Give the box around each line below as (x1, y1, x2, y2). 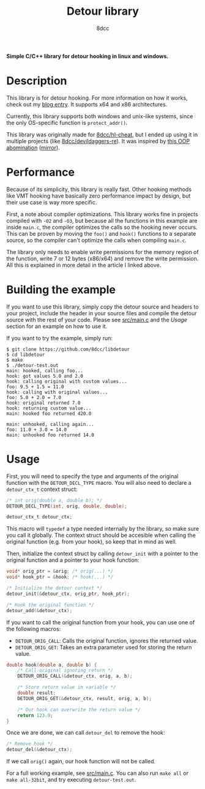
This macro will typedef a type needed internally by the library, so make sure (6, 525, 199, 533)
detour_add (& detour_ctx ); (6, 607, 72, 613)
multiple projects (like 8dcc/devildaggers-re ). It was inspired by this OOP (6, 137, 190, 144)
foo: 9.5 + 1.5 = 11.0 (6, 384, 64, 390)
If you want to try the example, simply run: (6, 334, 113, 342)
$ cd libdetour (6, 351, 45, 357)
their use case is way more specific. (6, 198, 97, 206)
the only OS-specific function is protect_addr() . (6, 119, 128, 126)
